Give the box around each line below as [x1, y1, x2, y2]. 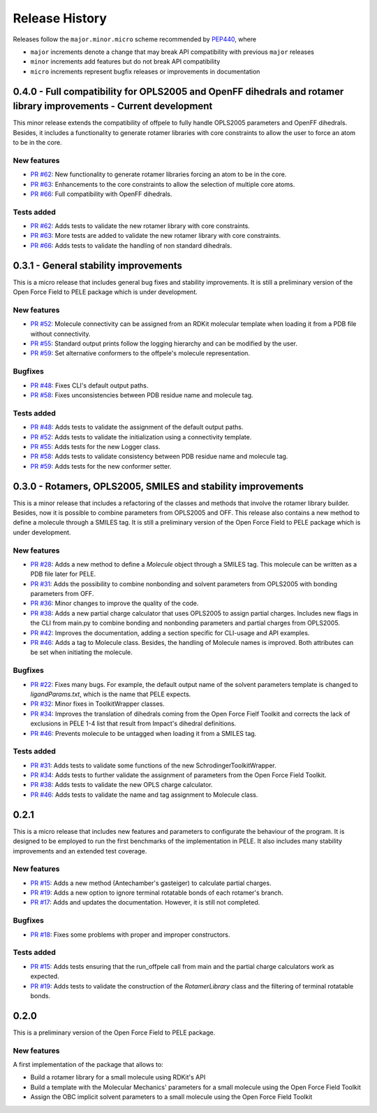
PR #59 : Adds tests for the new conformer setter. [30, 462, 172, 470]
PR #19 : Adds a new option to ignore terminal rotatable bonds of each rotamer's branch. [30, 888, 283, 897]
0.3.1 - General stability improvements [13, 260, 183, 271]
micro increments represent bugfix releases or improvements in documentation [30, 67, 260, 76]
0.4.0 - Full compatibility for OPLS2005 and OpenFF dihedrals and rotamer [13, 85, 344, 97]
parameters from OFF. [30, 590, 94, 598]
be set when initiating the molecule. [30, 648, 133, 657]
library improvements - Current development [13, 100, 213, 112]
